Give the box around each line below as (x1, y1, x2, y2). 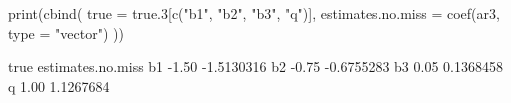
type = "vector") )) (8, 22, 124, 43)
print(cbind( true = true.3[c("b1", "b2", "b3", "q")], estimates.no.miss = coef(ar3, (8, 3, 500, 23)
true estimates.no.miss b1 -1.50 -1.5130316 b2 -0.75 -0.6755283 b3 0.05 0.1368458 (8, 56, 503, 77)
